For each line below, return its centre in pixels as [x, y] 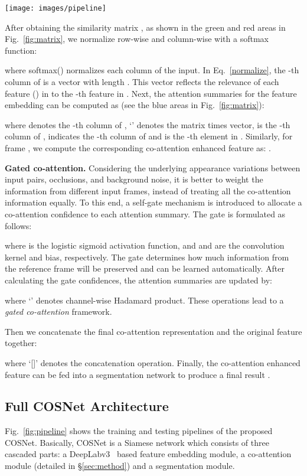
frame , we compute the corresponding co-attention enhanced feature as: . [138, 148]
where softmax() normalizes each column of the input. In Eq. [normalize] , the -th [152, 70]
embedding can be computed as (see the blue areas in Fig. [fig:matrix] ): [135, 105]
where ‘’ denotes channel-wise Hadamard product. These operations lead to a [144, 300]
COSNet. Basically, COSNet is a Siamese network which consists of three [137, 442]
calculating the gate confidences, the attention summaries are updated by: [138, 280]
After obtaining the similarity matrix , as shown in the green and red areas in [145, 27]
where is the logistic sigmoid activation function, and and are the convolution [145, 245]
